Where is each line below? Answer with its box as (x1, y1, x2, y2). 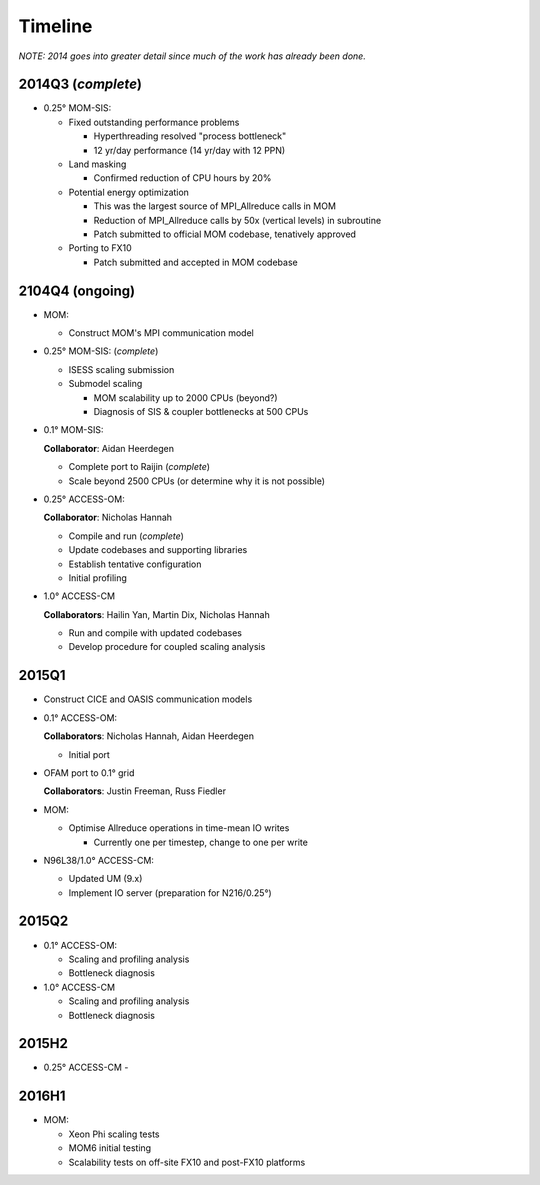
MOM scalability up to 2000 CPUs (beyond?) (93, 391, 279, 404)
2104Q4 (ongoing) (18, 282, 135, 299)
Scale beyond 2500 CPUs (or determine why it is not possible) (68, 475, 325, 487)
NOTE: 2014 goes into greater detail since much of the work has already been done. (18, 50, 367, 62)
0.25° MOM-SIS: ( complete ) (43, 345, 159, 357)
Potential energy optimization (68, 186, 190, 198)
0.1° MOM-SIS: (43, 424, 104, 436)
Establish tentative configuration (68, 558, 202, 570)
